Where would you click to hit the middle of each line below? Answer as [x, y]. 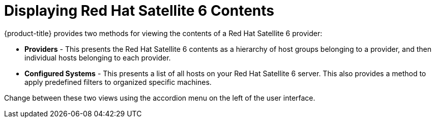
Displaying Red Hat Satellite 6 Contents [139, 11]
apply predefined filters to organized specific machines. [118, 82]
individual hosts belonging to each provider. [98, 57]
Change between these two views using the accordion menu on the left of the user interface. [160, 98]
